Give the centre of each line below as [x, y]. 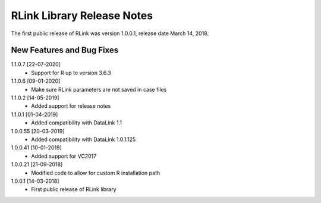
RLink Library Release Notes [82, 15]
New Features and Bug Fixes [65, 50]
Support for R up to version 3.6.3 [71, 73]
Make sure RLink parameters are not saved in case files [99, 89]
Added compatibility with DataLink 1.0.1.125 [84, 139]
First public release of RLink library [74, 189]
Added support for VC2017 [64, 156]
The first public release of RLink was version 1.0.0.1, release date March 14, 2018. [110, 33]
